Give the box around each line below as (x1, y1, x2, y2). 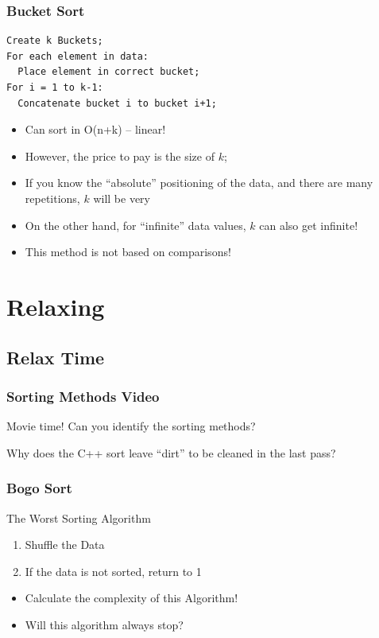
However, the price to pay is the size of (25, 147, 215, 164)
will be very (93, 189, 150, 206)
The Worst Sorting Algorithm (6, 509, 151, 526)
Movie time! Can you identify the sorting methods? (6, 418, 256, 434)
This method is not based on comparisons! (25, 243, 231, 260)
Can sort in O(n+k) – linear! (25, 121, 166, 138)
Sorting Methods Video (6, 386, 160, 406)
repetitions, (25, 189, 80, 206)
